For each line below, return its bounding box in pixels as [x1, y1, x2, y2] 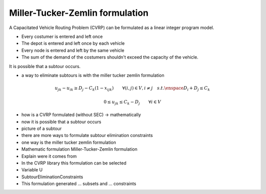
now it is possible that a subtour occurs [21, 119, 101, 125]
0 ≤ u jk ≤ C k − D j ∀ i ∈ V [103, 99, 161, 106]
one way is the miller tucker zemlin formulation [21, 139, 116, 145]
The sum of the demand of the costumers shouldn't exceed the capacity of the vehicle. [21, 54, 199, 60]
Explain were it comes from [21, 153, 77, 159]
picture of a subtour [21, 126, 62, 131]
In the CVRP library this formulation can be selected [21, 160, 127, 166]
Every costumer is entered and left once [21, 33, 103, 39]
